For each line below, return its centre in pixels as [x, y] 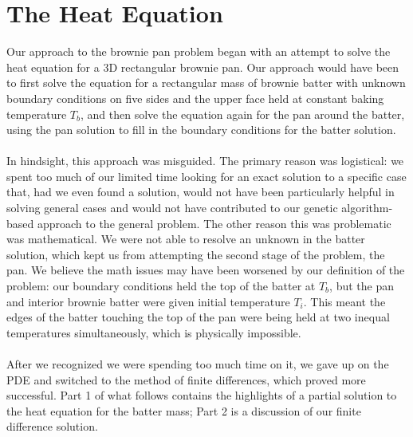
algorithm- [367, 208]
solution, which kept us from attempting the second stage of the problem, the [196, 254]
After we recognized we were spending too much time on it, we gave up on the [198, 364]
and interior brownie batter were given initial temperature [148, 301]
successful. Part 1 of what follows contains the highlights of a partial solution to [202, 395]
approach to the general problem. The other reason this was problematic [214, 223]
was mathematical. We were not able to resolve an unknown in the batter [186, 239]
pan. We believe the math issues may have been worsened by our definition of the [206, 270]
